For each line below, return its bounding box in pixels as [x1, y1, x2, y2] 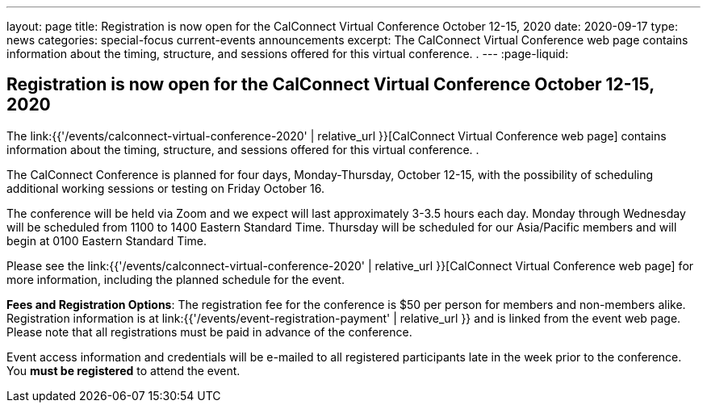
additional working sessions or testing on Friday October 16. [6, 181, 324, 195]
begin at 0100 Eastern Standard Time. [6, 233, 207, 248]
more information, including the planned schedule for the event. [6, 272, 345, 286]
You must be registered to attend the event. [6, 363, 241, 378]
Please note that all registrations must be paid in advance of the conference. [6, 324, 412, 339]
